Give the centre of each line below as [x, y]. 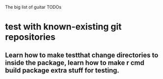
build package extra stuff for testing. [62, 70]
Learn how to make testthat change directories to [82, 55]
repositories [30, 37]
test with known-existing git [63, 27]
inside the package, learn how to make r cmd [75, 63]
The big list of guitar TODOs [33, 7]
